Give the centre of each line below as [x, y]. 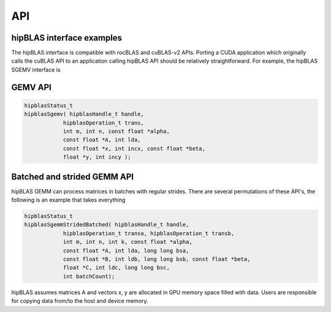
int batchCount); [89, 276]
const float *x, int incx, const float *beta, [134, 148]
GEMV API [31, 87]
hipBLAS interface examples [67, 38]
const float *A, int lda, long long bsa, [126, 251]
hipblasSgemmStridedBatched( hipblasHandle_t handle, [107, 225]
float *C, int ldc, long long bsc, [116, 268]
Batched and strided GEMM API [73, 177]
